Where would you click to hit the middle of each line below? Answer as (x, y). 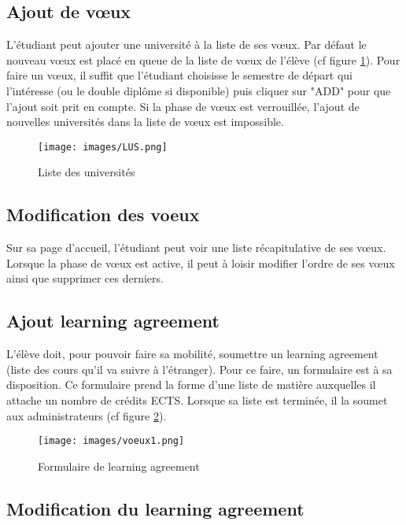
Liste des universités (87, 172)
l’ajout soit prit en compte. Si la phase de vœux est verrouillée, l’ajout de (183, 106)
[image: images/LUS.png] (103, 147)
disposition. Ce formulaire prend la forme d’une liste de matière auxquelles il (191, 385)
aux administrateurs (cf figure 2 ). (87, 415)
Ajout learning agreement (113, 321)
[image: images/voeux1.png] (111, 441)
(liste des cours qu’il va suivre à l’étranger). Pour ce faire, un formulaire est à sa (199, 369)
